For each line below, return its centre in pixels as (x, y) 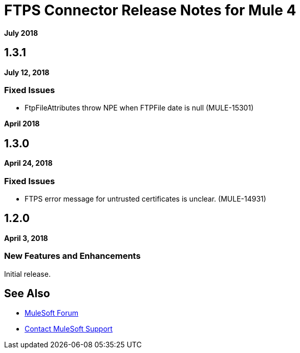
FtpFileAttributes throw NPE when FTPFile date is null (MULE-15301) (139, 108)
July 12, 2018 (27, 72)
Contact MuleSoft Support (69, 329)
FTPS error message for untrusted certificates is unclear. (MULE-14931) (145, 198)
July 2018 (21, 33)
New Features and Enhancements (72, 256)
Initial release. (27, 274)
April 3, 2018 (26, 238)
